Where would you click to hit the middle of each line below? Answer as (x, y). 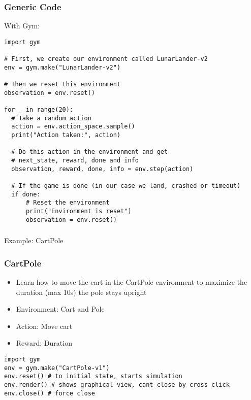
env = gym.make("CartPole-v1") (57, 368)
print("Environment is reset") (79, 211)
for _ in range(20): (39, 110)
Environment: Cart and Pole (60, 309)
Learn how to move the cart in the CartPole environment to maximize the (132, 281)
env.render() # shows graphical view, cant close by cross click (117, 385)
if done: (26, 194)
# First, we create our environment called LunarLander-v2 (106, 59)
